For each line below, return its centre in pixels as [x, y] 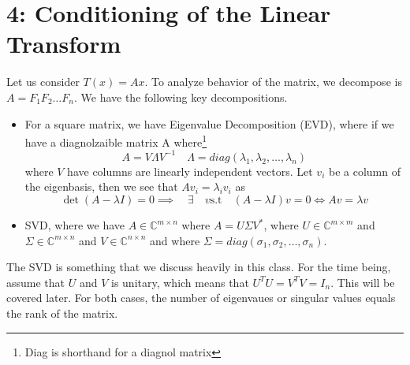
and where [175, 240]
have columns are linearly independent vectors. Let [190, 171]
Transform [64, 44]
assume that [36, 282]
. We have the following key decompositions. [181, 97]
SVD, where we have [75, 225]
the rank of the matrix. [62, 313]
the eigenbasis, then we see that [101, 186]
